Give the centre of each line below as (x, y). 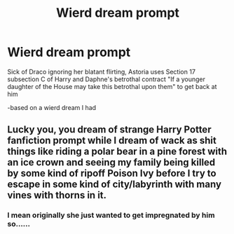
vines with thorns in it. (57, 195)
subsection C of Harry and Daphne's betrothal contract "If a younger (106, 79)
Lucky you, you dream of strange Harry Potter (109, 130)
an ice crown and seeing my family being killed (111, 163)
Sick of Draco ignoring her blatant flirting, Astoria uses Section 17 (102, 71)
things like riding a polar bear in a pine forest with (117, 152)
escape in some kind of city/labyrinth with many (115, 185)
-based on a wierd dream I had (52, 107)
